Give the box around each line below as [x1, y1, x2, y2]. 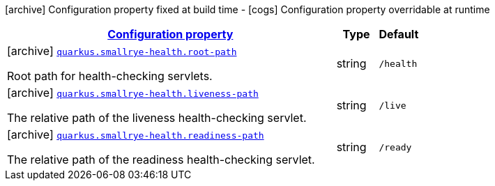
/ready [379, 141, 412, 153]
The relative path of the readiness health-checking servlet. [7, 153, 315, 166]
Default [379, 27, 419, 41]
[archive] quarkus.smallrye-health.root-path [7, 44, 237, 58]
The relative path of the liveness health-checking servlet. [7, 111, 307, 125]
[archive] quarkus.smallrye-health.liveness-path [7, 86, 259, 100]
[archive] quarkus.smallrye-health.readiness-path [7, 127, 264, 141]
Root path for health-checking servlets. [7, 69, 213, 83]
